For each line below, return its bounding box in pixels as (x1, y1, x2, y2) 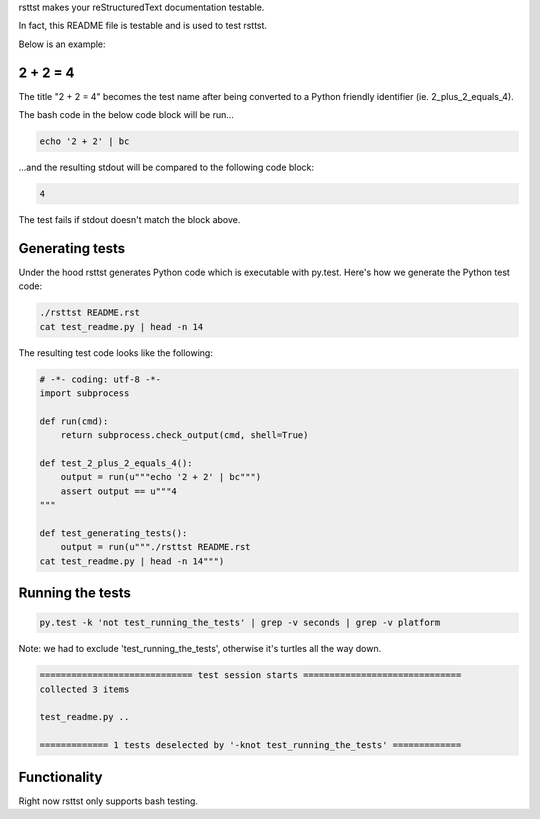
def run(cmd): (39, 415, 109, 427)
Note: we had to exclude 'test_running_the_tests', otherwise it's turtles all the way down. (18, 643, 382, 655)
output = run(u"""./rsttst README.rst (60, 541, 251, 553)
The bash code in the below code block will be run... (18, 109, 235, 121)
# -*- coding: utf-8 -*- (39, 373, 162, 385)
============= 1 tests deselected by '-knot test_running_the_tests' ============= (39, 740, 462, 751)
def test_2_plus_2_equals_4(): (39, 458, 194, 469)
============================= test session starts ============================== (39, 670, 462, 681)
